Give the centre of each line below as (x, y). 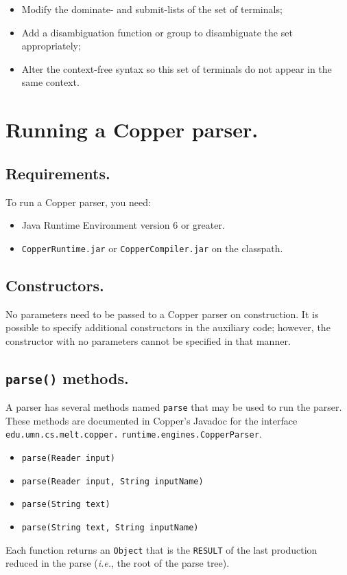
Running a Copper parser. (132, 129)
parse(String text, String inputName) (110, 528)
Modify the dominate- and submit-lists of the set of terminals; (152, 9)
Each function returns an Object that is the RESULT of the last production (161, 549)
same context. (50, 82)
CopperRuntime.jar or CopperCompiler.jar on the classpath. (152, 248)
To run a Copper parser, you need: (78, 202)
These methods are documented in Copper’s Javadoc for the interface (152, 420)
